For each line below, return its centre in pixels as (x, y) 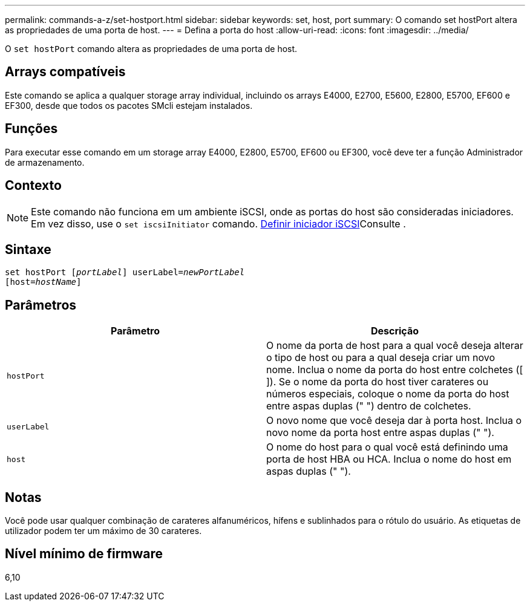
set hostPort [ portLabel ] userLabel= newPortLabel (125, 272)
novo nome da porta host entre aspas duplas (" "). (380, 433)
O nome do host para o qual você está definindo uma (387, 447)
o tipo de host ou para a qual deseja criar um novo (381, 358)
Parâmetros (41, 305)
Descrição (395, 331)
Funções (31, 129)
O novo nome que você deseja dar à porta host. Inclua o (394, 421)
